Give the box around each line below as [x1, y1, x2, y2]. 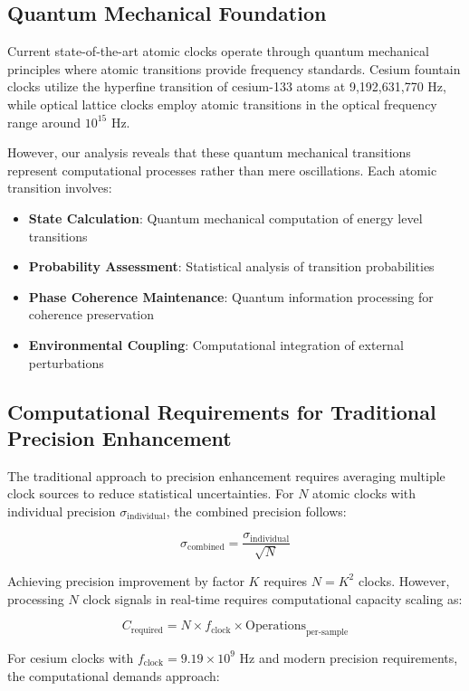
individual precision [7, 501, 116, 520]
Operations [245, 620, 307, 633]
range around [7, 112, 81, 131]
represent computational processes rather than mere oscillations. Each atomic [7, 160, 437, 179]
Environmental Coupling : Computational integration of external [28, 335, 404, 354]
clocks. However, [358, 571, 450, 590]
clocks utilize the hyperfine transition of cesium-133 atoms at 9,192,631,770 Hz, [7, 77, 446, 96]
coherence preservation [28, 305, 155, 324]
